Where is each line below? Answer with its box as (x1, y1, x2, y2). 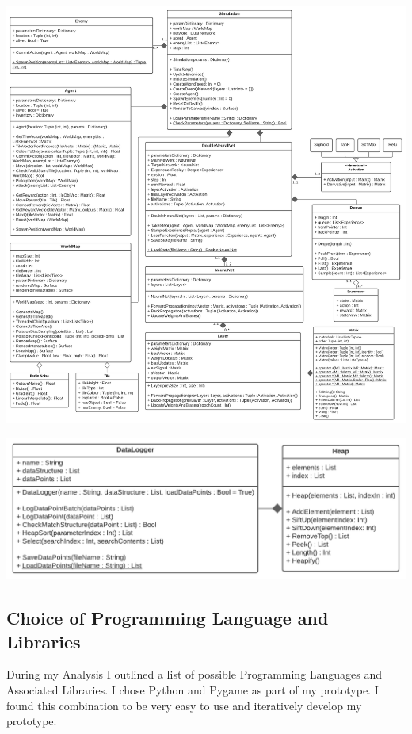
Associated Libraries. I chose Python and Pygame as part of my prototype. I (6, 682, 379, 698)
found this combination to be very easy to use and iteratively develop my (6, 697, 362, 713)
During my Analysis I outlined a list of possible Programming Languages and (6, 666, 383, 682)
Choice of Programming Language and (6, 606, 329, 630)
